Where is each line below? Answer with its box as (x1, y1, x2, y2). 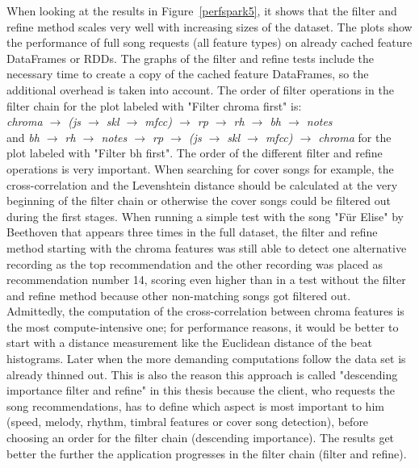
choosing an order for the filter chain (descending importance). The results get (6, 429, 395, 446)
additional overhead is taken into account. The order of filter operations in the (6, 81, 394, 98)
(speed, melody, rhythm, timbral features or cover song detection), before (6, 413, 369, 430)
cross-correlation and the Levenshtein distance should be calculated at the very (6, 176, 398, 193)
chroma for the (318, 128, 392, 145)
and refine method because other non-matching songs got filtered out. (6, 286, 351, 303)
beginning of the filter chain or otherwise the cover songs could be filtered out (6, 192, 392, 209)
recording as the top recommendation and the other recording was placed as (6, 255, 383, 272)
